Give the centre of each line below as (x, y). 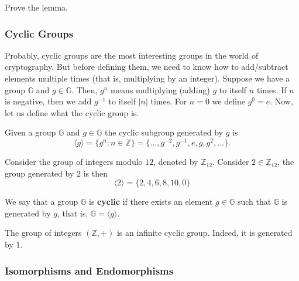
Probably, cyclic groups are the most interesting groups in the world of (132, 55)
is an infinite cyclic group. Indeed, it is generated (205, 233)
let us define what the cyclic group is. (72, 112)
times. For (169, 101)
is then (95, 173)
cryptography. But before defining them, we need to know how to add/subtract (147, 67)
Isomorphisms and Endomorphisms (89, 270)
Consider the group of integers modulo (74, 162)
